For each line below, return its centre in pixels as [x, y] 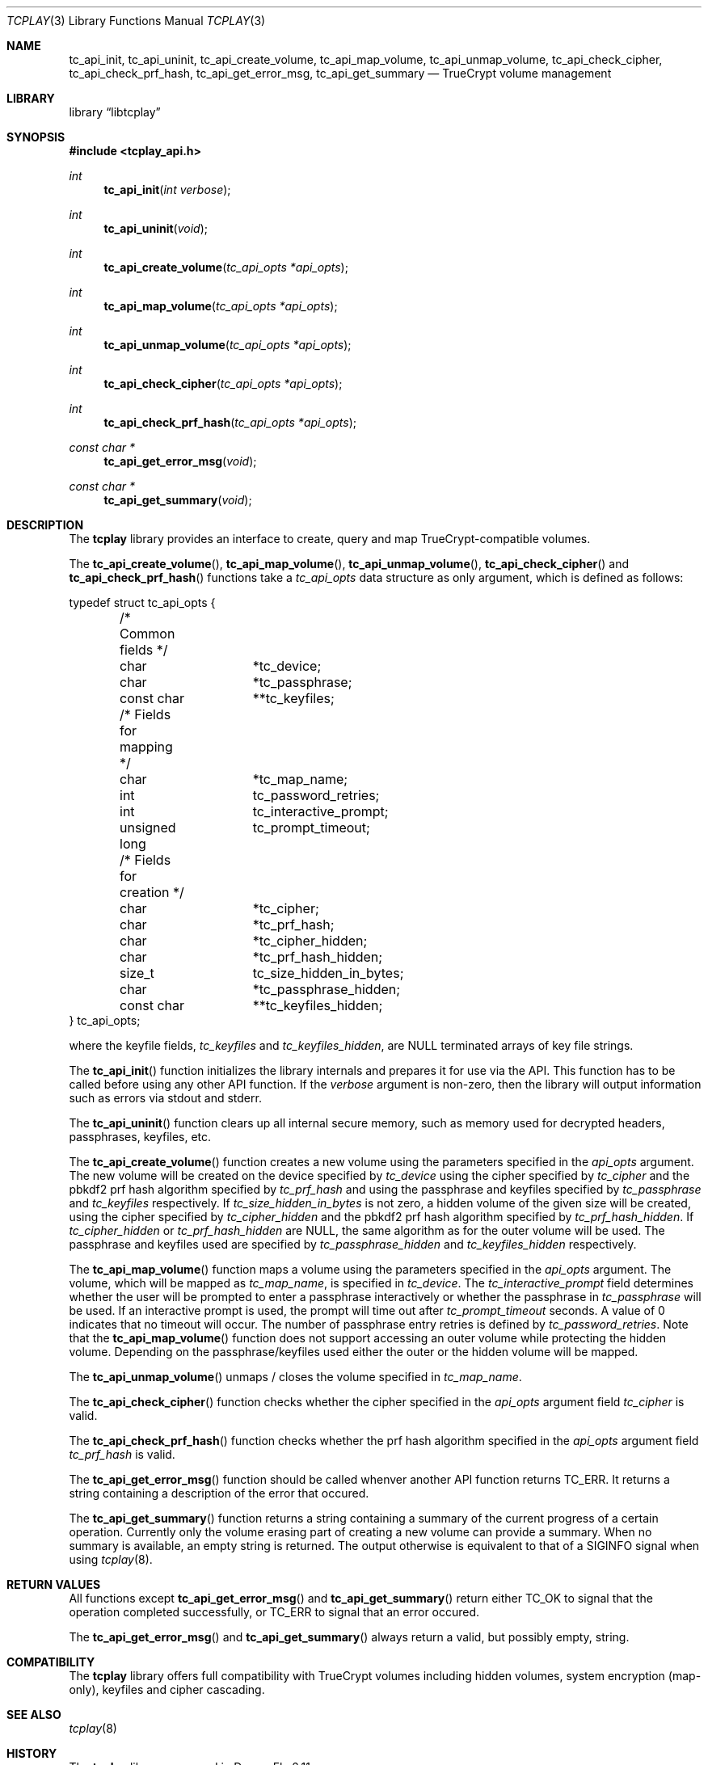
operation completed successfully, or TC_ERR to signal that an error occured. [274, 1612]
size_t [137, 973]
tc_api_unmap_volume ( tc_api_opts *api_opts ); [228, 345]
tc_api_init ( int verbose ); [167, 190]
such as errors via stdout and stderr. [165, 1098]
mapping [146, 747]
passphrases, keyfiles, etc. [140, 1137]
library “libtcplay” [115, 112]
